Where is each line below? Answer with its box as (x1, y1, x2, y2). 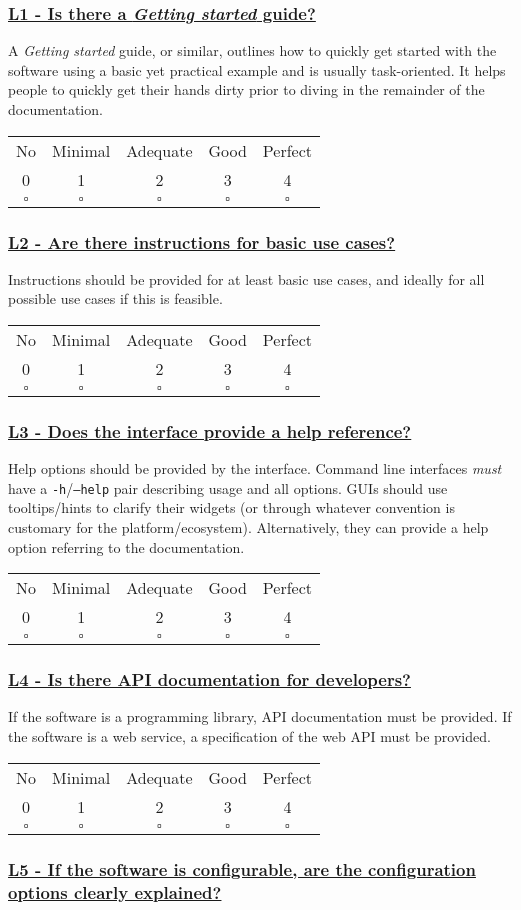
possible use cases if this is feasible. (8, 288, 223, 309)
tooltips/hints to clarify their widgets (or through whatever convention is (8, 497, 455, 518)
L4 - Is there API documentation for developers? (8, 667, 411, 692)
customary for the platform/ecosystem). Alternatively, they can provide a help (8, 517, 489, 538)
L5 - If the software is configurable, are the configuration (8, 856, 476, 881)
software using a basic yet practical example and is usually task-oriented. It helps (8, 59, 506, 80)
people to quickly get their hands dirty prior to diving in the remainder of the (8, 79, 485, 100)
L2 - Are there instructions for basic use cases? (8, 229, 396, 254)
